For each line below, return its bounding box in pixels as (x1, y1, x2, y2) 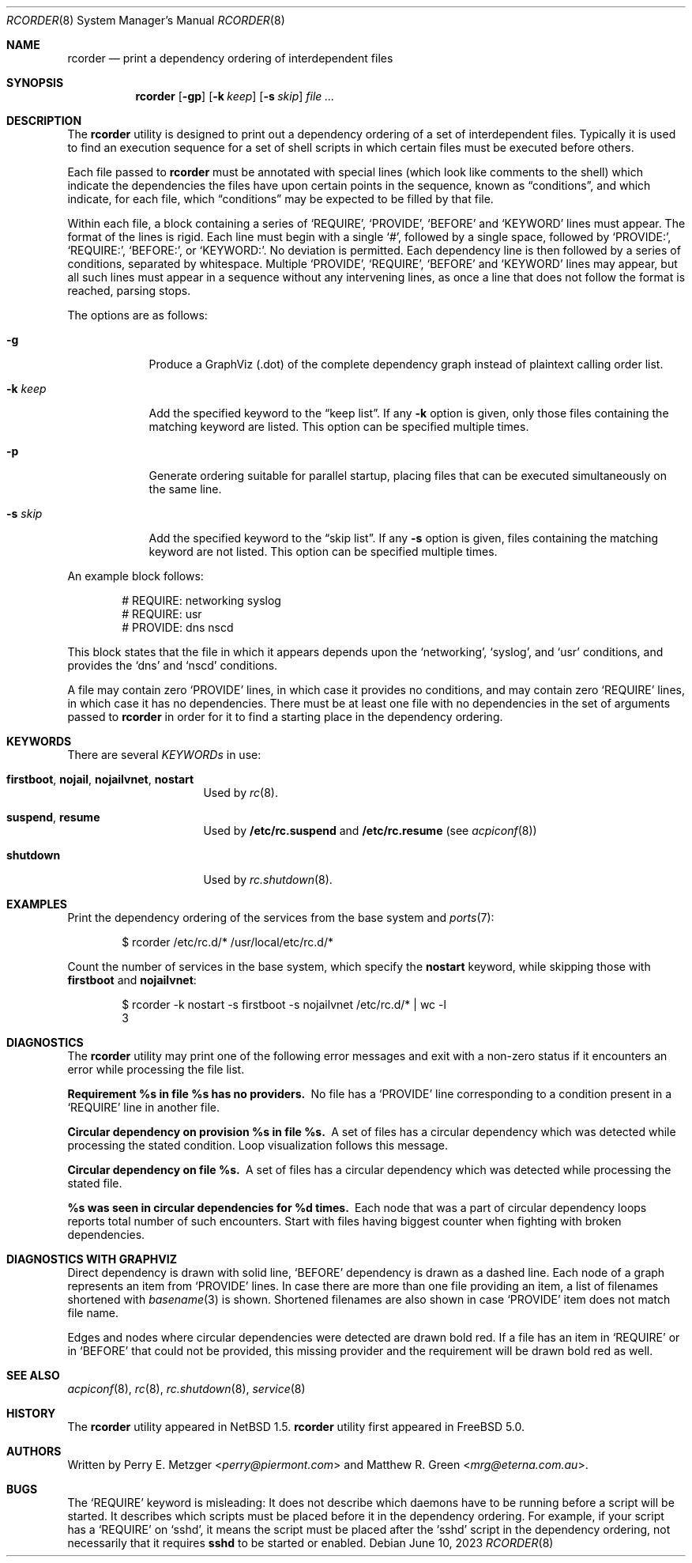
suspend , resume (6, 810, 100, 824)
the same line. (149, 482, 222, 496)
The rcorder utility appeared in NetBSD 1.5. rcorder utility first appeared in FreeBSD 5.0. (67, 1420, 525, 1433)
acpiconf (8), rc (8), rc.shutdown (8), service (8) (67, 1382, 306, 1395)
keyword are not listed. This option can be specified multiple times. (149, 545, 498, 558)
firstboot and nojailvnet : (67, 973, 197, 987)
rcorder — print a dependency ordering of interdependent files (67, 51, 393, 65)
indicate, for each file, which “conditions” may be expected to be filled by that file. (67, 192, 494, 206)
